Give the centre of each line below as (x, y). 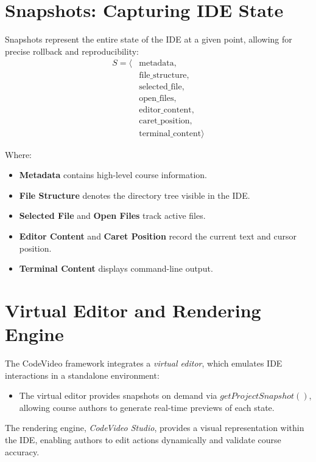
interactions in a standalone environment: (82, 375)
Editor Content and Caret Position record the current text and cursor (158, 236)
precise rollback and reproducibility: (72, 51)
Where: (18, 154)
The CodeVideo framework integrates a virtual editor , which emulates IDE (144, 363)
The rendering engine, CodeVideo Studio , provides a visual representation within (155, 428)
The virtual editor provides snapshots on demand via (118, 395)
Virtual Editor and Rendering (133, 310)
